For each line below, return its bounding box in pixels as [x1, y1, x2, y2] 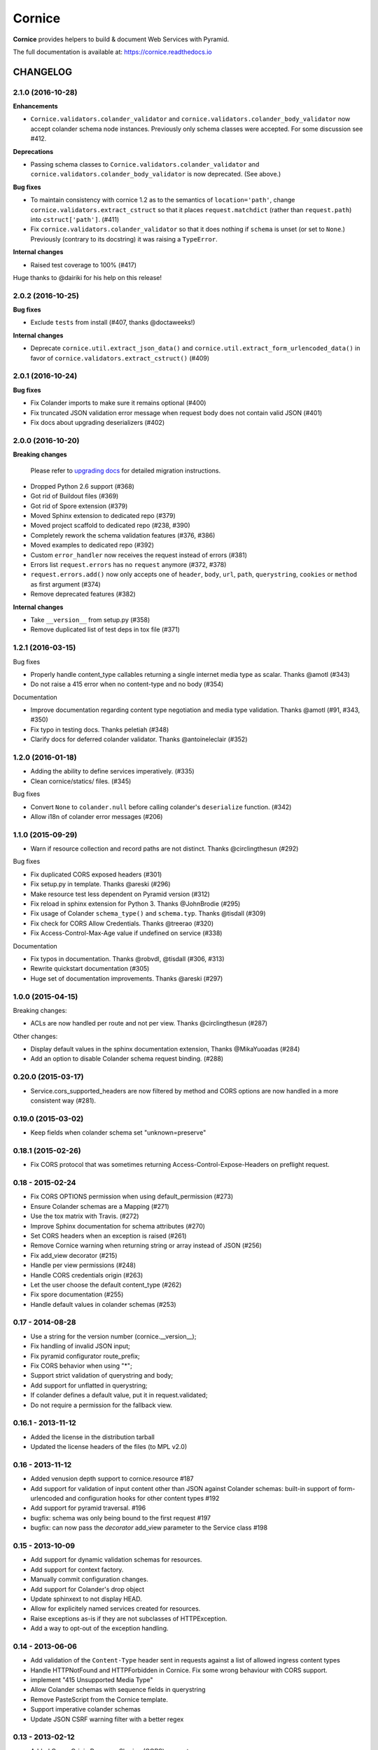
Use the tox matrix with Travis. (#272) [30, 1212, 139, 1221]
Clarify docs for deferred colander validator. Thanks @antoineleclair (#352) [30, 735, 248, 743]
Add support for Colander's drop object [30, 1585, 145, 1593]
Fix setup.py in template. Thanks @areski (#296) [30, 880, 171, 888]
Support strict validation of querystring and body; [30, 1371, 174, 1380]
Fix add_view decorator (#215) [30, 1251, 118, 1259]
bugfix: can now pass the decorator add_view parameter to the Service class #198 [30, 1523, 268, 1532]
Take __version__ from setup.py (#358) [30, 615, 150, 624]
